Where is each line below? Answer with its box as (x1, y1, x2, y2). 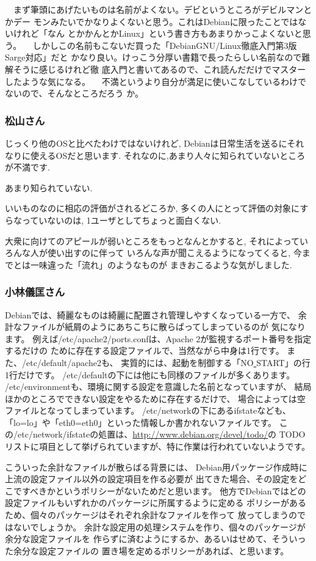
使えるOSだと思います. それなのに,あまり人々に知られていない (30, 148, 280, 161)
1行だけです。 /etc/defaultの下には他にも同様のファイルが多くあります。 (5, 368, 295, 381)
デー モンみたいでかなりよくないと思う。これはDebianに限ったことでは (13, 15, 298, 28)
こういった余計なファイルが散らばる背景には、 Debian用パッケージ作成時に (5, 460, 307, 473)
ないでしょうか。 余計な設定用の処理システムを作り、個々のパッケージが (13, 520, 306, 533)
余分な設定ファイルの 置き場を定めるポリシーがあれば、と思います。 (13, 544, 289, 557)
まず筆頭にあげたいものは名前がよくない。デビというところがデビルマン (13, 3, 304, 15)
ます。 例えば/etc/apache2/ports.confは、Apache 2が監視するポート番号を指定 (5, 332, 312, 345)
